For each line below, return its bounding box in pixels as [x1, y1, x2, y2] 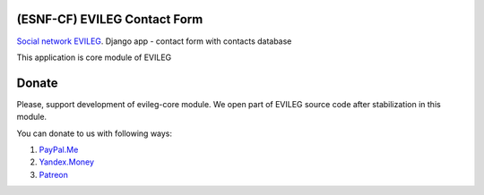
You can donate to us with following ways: [16, 128, 173, 139]
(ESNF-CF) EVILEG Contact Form [16, 12, 203, 27]
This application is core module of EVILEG [16, 52, 172, 63]
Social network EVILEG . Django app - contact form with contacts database [16, 36, 292, 47]
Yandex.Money [39, 157, 94, 167]
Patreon [39, 169, 69, 180]
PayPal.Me [39, 144, 79, 155]
